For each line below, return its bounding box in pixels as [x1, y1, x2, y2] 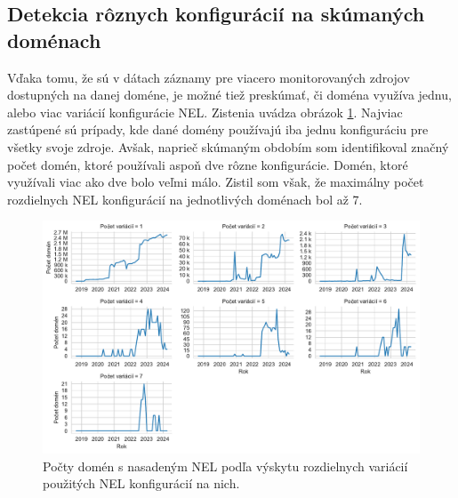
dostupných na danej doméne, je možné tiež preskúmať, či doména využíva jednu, [7, 85, 452, 104]
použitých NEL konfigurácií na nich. [43, 474, 240, 493]
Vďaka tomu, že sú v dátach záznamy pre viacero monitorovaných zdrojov [7, 68, 410, 86]
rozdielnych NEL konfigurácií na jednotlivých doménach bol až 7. [7, 189, 363, 208]
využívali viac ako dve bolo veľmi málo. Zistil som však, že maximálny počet [7, 173, 424, 191]
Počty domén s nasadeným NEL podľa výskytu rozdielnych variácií [43, 456, 408, 475]
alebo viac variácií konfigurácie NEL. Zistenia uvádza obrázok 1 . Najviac [7, 102, 403, 121]
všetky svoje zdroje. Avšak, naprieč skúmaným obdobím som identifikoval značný [7, 137, 449, 156]
